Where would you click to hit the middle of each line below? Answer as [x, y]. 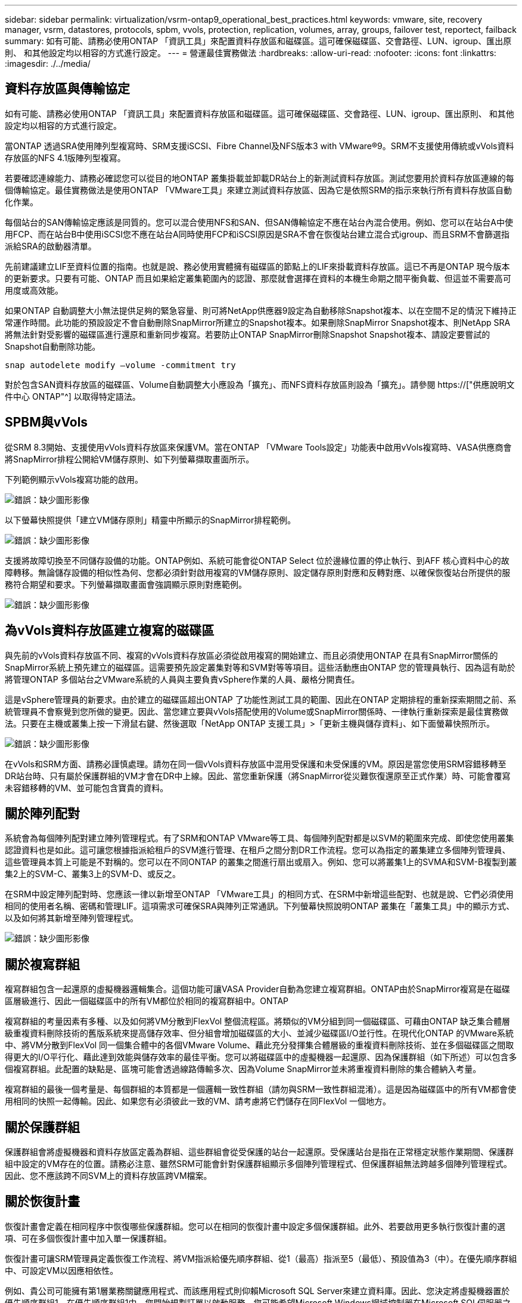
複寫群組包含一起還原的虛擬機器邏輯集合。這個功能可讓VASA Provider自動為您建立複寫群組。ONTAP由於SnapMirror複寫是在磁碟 [257, 989]
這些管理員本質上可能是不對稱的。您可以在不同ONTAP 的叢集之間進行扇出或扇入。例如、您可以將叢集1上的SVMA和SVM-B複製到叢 [261, 862]
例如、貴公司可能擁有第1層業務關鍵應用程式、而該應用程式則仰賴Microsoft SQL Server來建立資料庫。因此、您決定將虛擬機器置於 [257, 1290]
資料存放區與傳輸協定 [67, 89]
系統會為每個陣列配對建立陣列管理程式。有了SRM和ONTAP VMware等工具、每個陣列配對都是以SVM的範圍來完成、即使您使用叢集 [260, 838]
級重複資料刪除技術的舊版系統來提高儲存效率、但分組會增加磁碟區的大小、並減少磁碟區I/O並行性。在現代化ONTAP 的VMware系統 [259, 1033]
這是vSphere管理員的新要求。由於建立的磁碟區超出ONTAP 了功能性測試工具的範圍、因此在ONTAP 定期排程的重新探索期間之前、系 [261, 699]
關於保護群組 [42, 1127]
